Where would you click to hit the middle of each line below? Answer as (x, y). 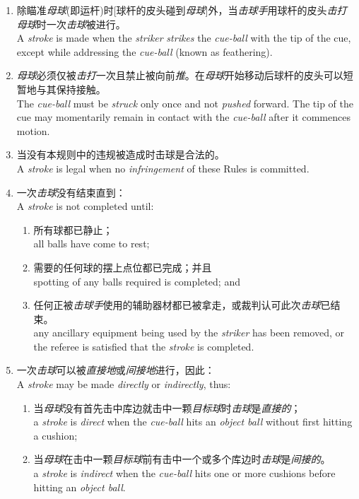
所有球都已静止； (73, 229)
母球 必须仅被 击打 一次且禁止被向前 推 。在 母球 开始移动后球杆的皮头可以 (180, 75)
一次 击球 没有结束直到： (71, 192)
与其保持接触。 (71, 89)
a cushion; (55, 435)
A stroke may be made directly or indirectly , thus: (124, 384)
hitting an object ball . (80, 487)
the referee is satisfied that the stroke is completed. (144, 346)
